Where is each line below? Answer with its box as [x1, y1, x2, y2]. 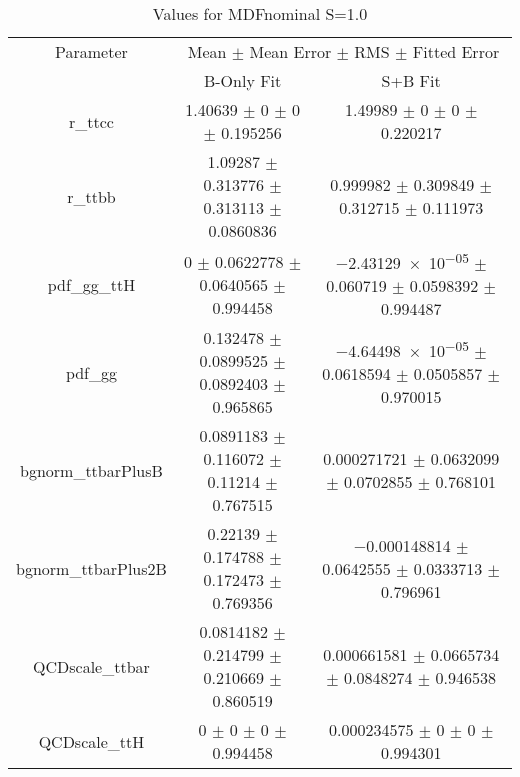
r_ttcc [68, 109, 114, 133]
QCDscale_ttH [38, 729, 145, 753]
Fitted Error [412, 40, 500, 63]
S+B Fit [381, 69, 441, 92]
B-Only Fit [203, 69, 282, 92]
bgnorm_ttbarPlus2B [16, 556, 167, 580]
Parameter [55, 40, 128, 63]
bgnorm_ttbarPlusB [20, 458, 163, 482]
